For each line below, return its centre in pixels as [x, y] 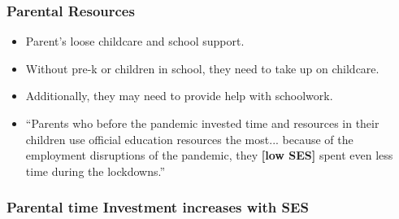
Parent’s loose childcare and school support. [135, 41]
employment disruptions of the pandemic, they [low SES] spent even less [209, 155]
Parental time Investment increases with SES [158, 207]
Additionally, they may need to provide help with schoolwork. [179, 96]
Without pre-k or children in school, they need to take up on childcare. [202, 68]
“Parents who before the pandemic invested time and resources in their [202, 123]
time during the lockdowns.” [95, 171]
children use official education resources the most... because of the [189, 139]
